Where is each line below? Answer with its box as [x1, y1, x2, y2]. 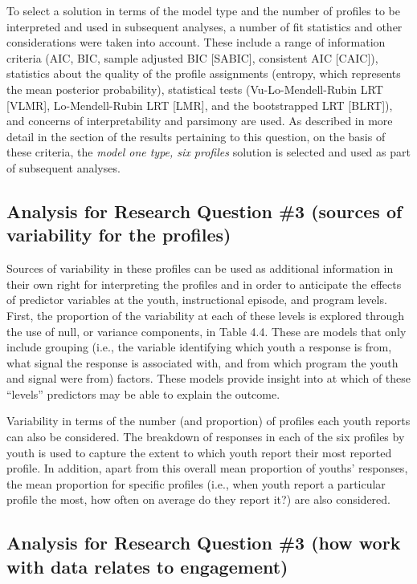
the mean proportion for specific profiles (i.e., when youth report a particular [6, 475, 386, 492]
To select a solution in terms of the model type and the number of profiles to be [6, 2, 401, 18]
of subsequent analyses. [6, 159, 121, 176]
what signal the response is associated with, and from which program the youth [6, 354, 399, 371]
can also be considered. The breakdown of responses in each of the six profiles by [6, 428, 405, 445]
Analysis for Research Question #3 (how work [6, 530, 401, 555]
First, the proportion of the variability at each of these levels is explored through [6, 306, 405, 323]
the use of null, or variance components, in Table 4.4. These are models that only [6, 322, 407, 339]
